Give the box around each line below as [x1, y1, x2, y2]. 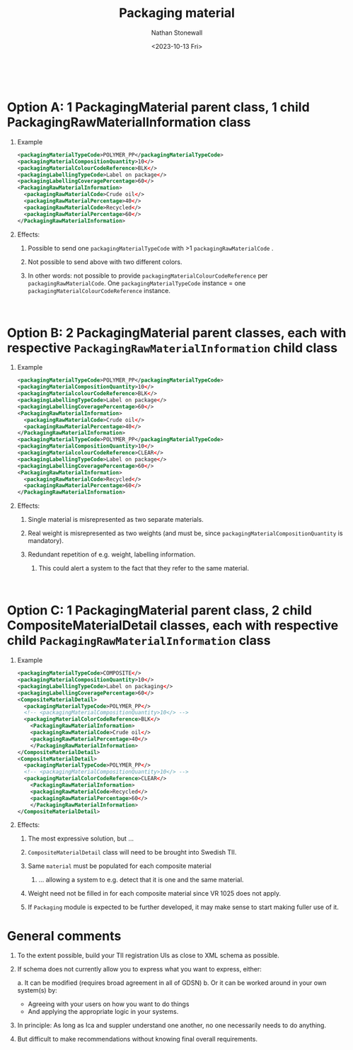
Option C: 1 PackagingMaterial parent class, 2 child [7, 603, 313, 619]
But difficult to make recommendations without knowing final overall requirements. [17, 1035, 258, 1044]
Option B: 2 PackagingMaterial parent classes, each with [7, 324, 347, 341]
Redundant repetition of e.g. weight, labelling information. [28, 550, 196, 559]
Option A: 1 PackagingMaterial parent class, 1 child [7, 99, 311, 115]
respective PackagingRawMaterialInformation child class [7, 340, 338, 355]
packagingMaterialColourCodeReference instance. [28, 286, 171, 295]
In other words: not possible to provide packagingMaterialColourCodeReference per [28, 271, 268, 280]
